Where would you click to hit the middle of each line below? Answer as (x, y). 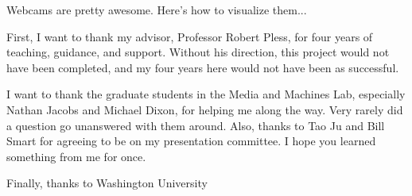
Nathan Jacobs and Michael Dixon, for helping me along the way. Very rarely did (205, 109)
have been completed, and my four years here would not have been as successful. (203, 67)
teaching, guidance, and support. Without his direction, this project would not (198, 52)
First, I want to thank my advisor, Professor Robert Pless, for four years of (190, 36)
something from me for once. (76, 156)
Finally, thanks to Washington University (107, 183)
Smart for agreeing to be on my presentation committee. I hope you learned (191, 141)
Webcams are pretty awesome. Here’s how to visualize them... (157, 10)
